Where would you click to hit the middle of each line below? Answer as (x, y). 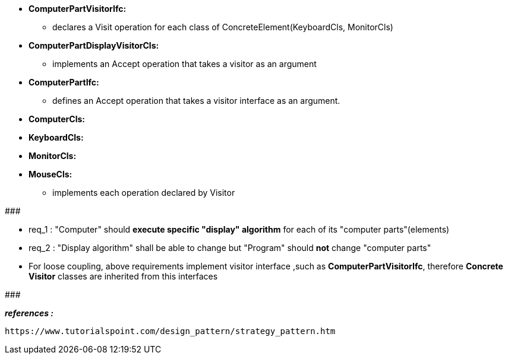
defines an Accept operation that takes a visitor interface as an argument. (196, 101)
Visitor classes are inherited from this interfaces (123, 276)
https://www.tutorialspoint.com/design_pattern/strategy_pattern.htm (170, 331)
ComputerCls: (57, 119)
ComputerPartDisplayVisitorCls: (94, 45)
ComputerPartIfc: (64, 82)
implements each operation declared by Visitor (144, 193)
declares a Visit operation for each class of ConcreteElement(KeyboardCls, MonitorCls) (223, 27)
